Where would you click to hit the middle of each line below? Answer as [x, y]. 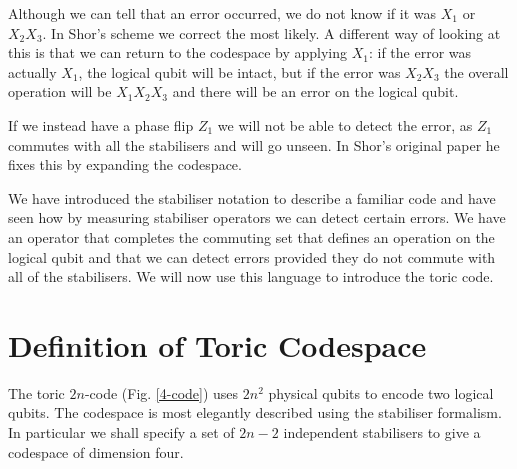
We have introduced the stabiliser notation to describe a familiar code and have [252, 197]
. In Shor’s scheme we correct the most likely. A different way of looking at [271, 32]
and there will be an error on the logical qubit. [315, 91]
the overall [476, 71]
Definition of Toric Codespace [217, 344]
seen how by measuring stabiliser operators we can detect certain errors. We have [257, 217]
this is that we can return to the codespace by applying [178, 52]
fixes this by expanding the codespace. [125, 164]
